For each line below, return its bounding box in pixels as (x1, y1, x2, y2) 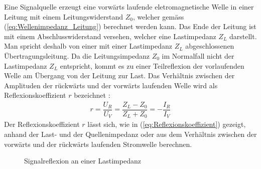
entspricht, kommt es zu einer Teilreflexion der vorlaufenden (60, 60, 244, 71)
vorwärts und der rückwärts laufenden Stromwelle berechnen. (4, 138, 192, 149)
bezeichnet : (74, 90, 110, 100)
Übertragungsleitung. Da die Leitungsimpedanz (4, 50, 150, 61)
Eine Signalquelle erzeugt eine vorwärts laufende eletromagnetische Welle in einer (4, 2, 254, 12)
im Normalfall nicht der (162, 50, 234, 61)
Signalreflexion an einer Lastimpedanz (24, 155, 141, 166)
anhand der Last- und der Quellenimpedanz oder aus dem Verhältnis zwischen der (4, 129, 257, 139)
